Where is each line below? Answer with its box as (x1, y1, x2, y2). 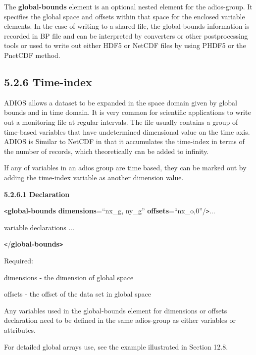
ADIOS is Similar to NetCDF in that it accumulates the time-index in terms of (4, 136, 245, 147)
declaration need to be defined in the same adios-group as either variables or (4, 315, 236, 325)
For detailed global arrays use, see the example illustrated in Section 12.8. (4, 341, 228, 352)
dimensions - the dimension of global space (4, 272, 134, 282)
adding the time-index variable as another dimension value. (4, 172, 184, 182)
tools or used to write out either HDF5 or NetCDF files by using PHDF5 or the (4, 40, 246, 51)
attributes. (4, 324, 36, 335)
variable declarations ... (4, 222, 75, 232)
